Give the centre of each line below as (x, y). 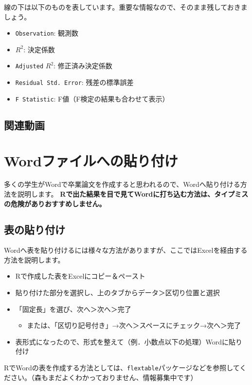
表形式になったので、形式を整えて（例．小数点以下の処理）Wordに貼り (129, 341)
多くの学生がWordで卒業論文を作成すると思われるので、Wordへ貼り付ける (122, 184)
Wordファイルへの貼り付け (91, 161)
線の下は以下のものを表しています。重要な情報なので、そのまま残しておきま (126, 7)
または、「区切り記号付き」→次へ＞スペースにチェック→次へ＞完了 (134, 325)
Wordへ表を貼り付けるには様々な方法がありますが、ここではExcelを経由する (126, 250)
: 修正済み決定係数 (83, 66)
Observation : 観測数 (47, 33)
